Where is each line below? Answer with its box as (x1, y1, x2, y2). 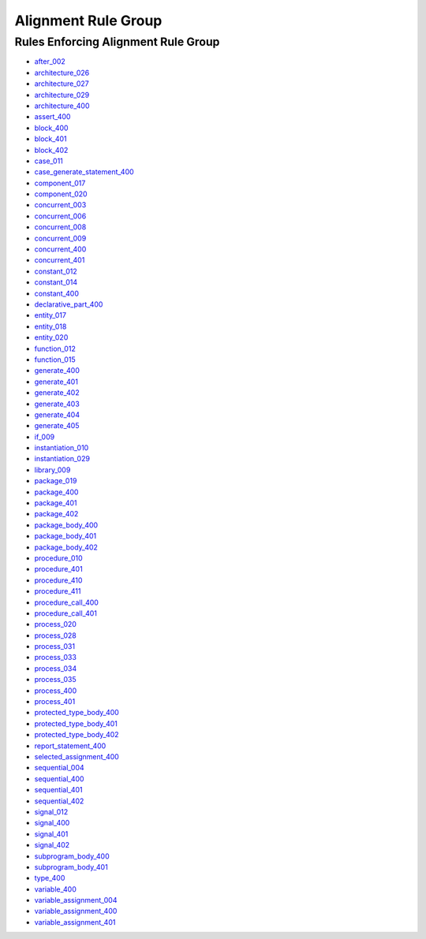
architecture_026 (34, 68, 90, 77)
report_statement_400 (34, 741, 106, 751)
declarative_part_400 (34, 300, 103, 309)
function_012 (34, 344, 77, 353)
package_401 (34, 498, 78, 508)
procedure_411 (34, 587, 81, 596)
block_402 (34, 145, 69, 155)
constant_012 (34, 266, 78, 276)
